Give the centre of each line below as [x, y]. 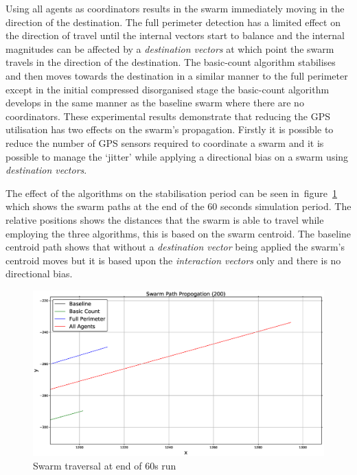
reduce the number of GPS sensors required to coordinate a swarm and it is [165, 142]
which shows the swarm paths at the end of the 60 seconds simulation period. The [178, 206]
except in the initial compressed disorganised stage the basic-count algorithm [168, 89]
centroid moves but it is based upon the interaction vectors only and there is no [173, 260]
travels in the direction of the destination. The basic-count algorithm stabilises [171, 62]
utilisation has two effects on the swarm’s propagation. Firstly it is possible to [170, 129]
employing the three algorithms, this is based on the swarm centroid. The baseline [178, 233]
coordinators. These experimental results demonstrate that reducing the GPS [168, 116]
